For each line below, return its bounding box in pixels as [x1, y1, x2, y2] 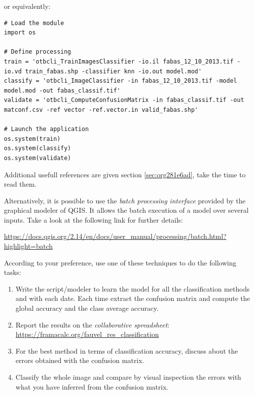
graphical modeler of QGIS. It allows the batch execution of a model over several [4, 205, 249, 215]
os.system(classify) [4, 145, 72, 152]
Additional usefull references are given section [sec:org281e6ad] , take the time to [4, 169, 246, 179]
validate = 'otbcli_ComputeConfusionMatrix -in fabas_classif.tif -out [4, 97, 244, 104]
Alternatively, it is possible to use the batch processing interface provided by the [4, 195, 246, 205]
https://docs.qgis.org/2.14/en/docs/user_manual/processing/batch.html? [4, 231, 227, 241]
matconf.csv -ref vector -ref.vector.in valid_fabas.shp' [4, 106, 198, 113]
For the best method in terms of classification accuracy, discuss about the [15, 345, 238, 356]
